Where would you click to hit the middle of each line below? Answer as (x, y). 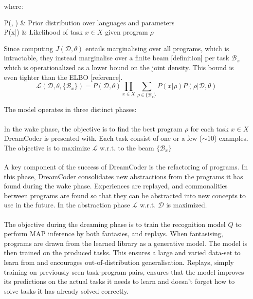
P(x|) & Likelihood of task (43, 32)
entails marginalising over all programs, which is (157, 48)
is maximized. (187, 205)
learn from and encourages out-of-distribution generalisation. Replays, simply (119, 262)
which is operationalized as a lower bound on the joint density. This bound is (119, 67)
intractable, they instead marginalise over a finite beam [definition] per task (117, 58)
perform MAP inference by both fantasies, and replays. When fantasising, (114, 234)
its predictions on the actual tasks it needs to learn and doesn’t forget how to (119, 281)
